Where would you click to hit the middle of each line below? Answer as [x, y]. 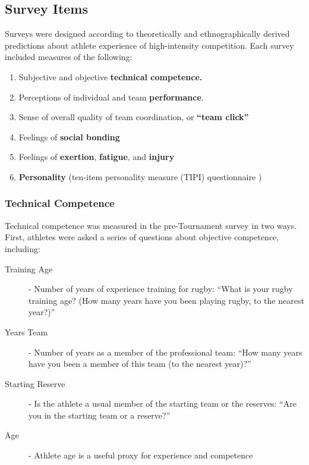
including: [23, 248]
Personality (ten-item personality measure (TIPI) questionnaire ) [140, 176]
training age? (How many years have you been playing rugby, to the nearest [166, 300]
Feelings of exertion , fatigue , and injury [97, 157]
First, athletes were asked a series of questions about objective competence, [142, 237]
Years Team [26, 332]
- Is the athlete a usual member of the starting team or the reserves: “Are [163, 403]
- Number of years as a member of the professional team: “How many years [165, 352]
